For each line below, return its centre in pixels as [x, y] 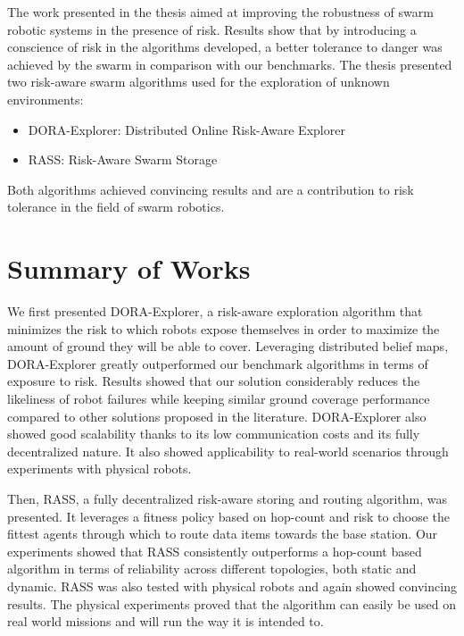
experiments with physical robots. [99, 469]
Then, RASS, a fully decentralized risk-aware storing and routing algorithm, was [228, 498]
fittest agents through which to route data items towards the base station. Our [223, 534]
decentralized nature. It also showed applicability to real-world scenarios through [228, 451]
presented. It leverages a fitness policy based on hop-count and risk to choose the [229, 516]
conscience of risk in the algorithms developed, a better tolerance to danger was [225, 47]
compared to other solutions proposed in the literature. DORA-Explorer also [217, 416]
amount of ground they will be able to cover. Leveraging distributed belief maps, [228, 346]
